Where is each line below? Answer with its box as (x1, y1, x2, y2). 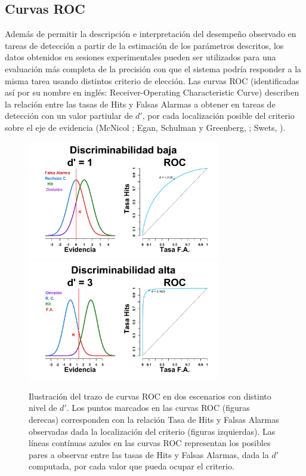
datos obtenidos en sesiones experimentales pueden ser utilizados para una (5, 51, 276, 63)
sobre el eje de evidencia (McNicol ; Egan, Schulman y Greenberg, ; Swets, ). (5, 121, 286, 133)
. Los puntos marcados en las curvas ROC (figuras (66, 401, 250, 414)
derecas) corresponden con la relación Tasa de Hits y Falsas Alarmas (29, 413, 279, 426)
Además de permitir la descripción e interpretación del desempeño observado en (5, 27, 296, 40)
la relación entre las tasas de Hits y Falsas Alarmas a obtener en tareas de (5, 97, 276, 110)
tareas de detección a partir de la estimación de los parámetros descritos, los (5, 39, 284, 51)
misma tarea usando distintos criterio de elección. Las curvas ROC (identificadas (5, 74, 299, 87)
